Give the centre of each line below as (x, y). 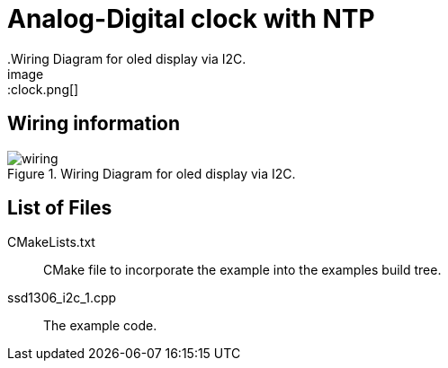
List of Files (60, 208)
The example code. (100, 326)
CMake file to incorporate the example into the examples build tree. (242, 270)
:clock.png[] (43, 89)
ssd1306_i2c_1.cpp (62, 298)
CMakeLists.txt (51, 242)
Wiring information (94, 124)
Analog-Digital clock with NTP (191, 19)
